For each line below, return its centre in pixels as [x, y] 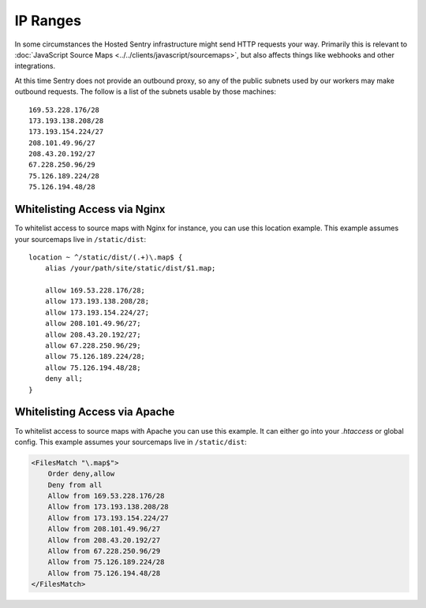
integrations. [35, 66]
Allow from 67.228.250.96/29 [104, 551]
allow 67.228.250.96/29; [93, 346]
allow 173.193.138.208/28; [97, 301]
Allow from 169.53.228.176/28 [106, 496]
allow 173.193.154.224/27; [97, 312]
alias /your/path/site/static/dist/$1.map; [130, 269]
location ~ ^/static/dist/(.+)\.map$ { [106, 257]
